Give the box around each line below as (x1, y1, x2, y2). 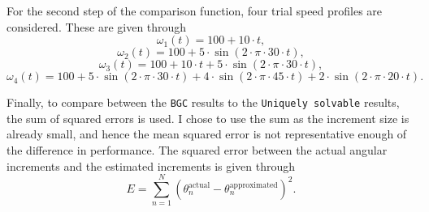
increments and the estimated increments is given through (6, 157, 296, 174)
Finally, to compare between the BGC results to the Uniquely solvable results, (6, 94, 400, 111)
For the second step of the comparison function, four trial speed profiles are (6, 2, 383, 19)
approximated (229, 180, 278, 189)
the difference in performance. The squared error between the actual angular (6, 142, 388, 159)
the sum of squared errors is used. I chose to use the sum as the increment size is (6, 109, 409, 126)
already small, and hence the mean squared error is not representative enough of (6, 125, 407, 142)
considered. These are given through (6, 18, 187, 35)
